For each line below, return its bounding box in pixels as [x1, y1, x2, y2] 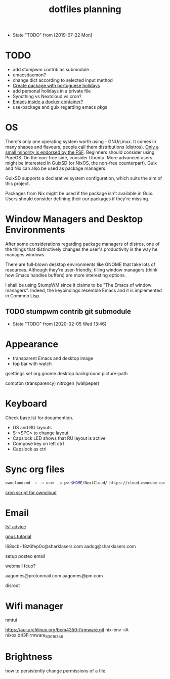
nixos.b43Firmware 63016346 [5, 632, 63, 640]
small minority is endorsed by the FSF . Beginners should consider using [5, 149, 155, 155]
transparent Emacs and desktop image [12, 355, 94, 361]
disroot [5, 582, 20, 589]
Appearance [5, 339, 59, 350]
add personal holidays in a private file [12, 88, 91, 94]
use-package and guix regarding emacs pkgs [12, 104, 108, 110]
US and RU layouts [12, 424, 52, 430]
